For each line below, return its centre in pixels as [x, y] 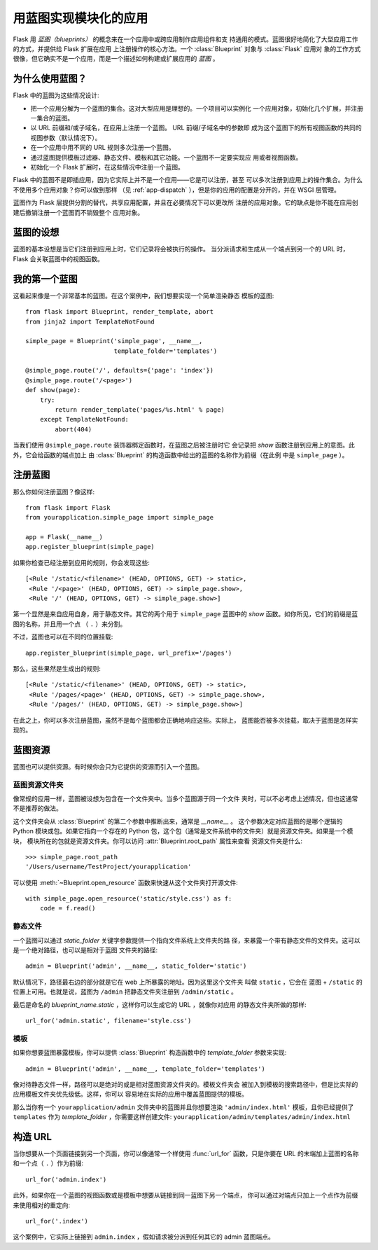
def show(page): [53, 390]
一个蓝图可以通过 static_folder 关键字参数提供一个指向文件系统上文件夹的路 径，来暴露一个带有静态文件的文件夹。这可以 [187, 940]
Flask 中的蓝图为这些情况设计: [56, 95]
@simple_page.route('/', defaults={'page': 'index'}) [119, 370]
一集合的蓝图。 [52, 118]
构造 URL [33, 1137]
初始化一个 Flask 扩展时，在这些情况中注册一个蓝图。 [107, 167]
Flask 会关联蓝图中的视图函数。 [58, 258]
